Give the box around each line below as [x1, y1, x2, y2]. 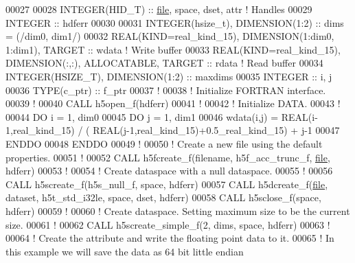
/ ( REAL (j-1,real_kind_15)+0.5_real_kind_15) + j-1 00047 [78, 123, 340, 137]
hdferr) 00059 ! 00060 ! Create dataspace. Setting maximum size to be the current [5, 203, 350, 218]
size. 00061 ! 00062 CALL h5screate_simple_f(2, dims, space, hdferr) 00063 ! [5, 217, 330, 231]
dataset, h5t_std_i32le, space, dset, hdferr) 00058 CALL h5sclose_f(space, [5, 190, 321, 205]
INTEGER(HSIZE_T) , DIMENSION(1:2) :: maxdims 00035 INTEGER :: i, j [5, 69, 332, 83]
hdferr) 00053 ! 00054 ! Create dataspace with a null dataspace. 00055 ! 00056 [5, 163, 333, 178]
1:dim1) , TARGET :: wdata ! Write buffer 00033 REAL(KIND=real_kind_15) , [5, 42, 341, 56]
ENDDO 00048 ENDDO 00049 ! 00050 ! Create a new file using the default [5, 136, 323, 150]
